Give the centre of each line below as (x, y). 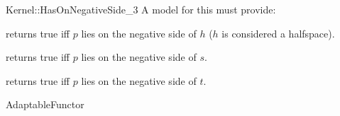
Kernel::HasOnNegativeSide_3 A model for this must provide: (141, 9)
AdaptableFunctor (45, 104)
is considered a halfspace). (278, 33)
